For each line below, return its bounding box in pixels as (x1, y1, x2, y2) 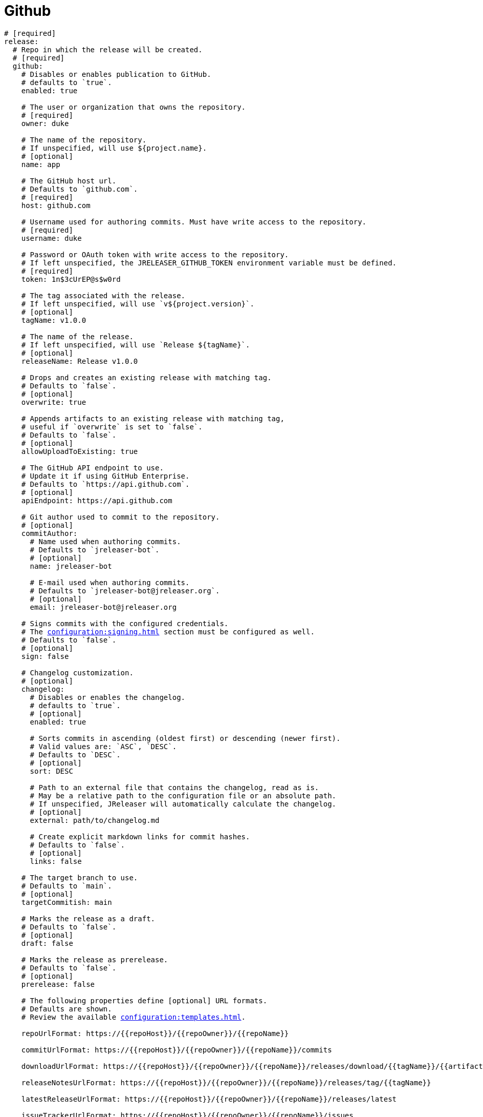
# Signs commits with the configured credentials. (21, 619, 229, 628)
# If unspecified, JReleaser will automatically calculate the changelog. (30, 799, 337, 808)
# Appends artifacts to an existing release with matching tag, (21, 414, 284, 423)
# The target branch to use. (21, 873, 138, 882)
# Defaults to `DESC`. (30, 750, 121, 759)
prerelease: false (21, 980, 95, 988)
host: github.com (21, 201, 91, 210)
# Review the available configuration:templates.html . (21, 1012, 246, 1021)
